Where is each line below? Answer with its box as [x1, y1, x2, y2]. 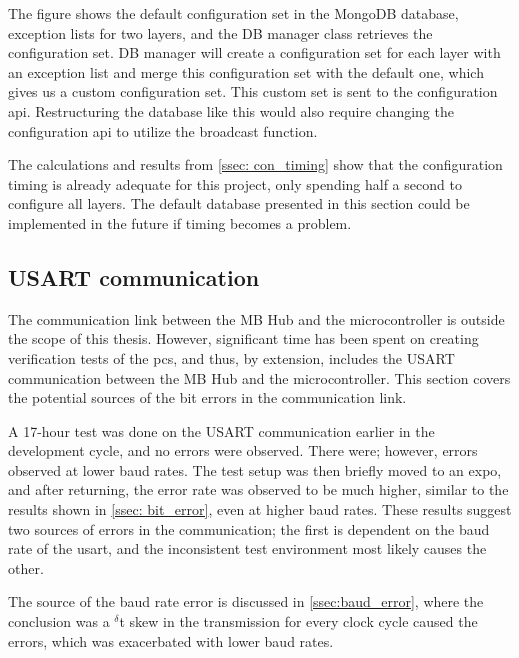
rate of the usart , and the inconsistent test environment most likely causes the [8, 538, 487, 559]
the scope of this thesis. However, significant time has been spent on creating [8, 328, 479, 349]
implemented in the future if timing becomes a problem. [8, 212, 352, 233]
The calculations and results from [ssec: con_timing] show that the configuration [8, 154, 503, 175]
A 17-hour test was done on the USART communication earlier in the [8, 420, 435, 441]
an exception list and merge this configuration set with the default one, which [8, 61, 484, 82]
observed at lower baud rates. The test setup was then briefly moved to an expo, [8, 459, 502, 480]
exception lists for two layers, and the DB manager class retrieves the [8, 22, 433, 43]
